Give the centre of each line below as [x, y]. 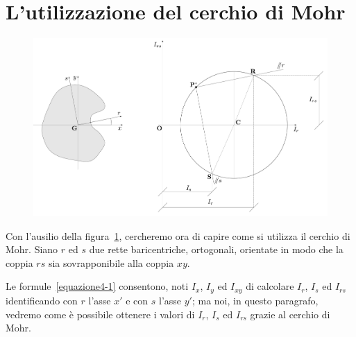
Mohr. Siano [32, 249]
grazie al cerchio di [290, 314]
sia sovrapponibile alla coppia [111, 262]
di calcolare [270, 286]
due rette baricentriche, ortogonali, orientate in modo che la [216, 249]
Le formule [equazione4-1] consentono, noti [97, 286]
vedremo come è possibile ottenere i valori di [100, 314]
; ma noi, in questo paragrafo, [255, 300]
